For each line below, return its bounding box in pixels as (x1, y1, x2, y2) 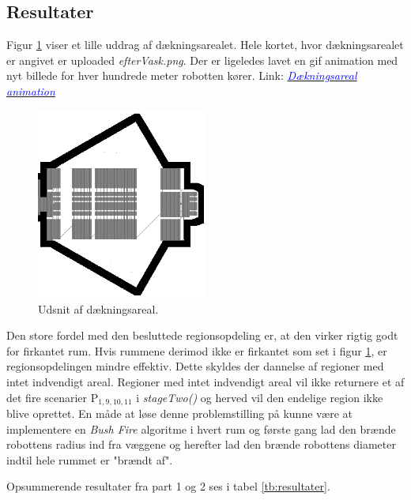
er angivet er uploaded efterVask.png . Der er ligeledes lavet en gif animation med (6, 51, 398, 68)
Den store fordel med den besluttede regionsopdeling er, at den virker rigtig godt (6, 327, 398, 344)
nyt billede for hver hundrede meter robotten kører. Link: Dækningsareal (6, 67, 357, 84)
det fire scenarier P (6, 389, 99, 405)
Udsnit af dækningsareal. (38, 300, 159, 317)
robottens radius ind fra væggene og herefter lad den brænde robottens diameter (6, 436, 396, 453)
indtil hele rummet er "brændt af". (6, 451, 173, 468)
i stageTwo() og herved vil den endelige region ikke (136, 389, 383, 405)
